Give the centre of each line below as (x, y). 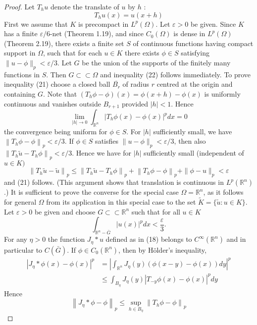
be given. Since (213, 24)
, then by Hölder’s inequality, (162, 249)
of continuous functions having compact (193, 43)
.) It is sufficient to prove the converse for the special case (91, 192)
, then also (190, 141)
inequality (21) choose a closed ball (57, 84)
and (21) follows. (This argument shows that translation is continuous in (114, 182)
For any (16, 239)
